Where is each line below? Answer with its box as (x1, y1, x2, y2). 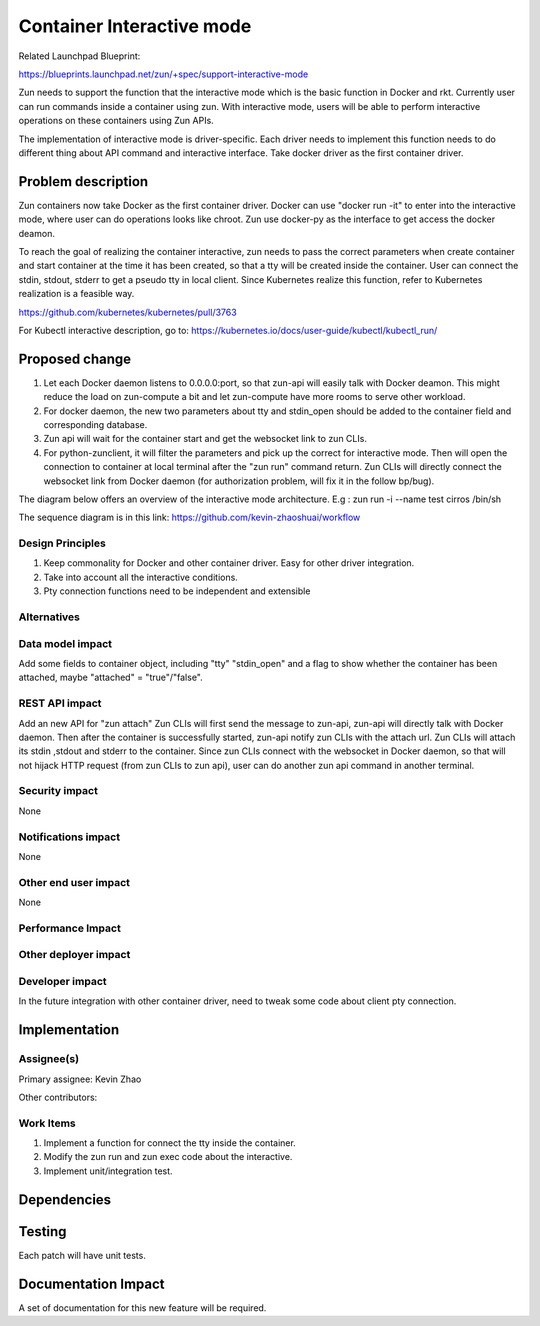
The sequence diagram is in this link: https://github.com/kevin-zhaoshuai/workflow (18, 511, 361, 524)
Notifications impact (18, 830, 120, 844)
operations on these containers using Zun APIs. (18, 115, 214, 127)
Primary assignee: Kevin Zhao (18, 1073, 142, 1085)
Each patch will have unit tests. (18, 1249, 147, 1261)
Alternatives (18, 610, 80, 624)
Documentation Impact (18, 1275, 165, 1292)
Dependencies (18, 1191, 112, 1208)
